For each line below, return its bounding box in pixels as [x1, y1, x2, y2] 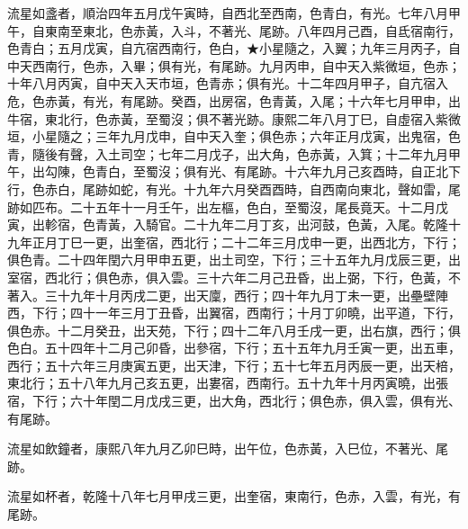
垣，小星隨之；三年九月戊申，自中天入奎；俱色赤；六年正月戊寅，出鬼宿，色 [7, 127, 461, 146]
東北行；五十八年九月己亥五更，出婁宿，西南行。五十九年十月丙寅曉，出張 [7, 373, 448, 392]
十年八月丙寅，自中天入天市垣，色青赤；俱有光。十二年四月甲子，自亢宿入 [7, 74, 448, 93]
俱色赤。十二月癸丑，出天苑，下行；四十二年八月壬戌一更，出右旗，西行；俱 [7, 320, 461, 339]
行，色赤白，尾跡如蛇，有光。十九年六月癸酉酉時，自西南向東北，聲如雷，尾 [7, 179, 461, 198]
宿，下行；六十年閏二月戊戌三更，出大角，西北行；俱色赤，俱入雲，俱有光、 [7, 391, 461, 410]
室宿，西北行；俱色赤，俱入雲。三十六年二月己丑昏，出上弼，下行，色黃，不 [7, 267, 461, 286]
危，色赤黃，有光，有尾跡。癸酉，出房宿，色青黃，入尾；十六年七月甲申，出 [7, 91, 461, 110]
